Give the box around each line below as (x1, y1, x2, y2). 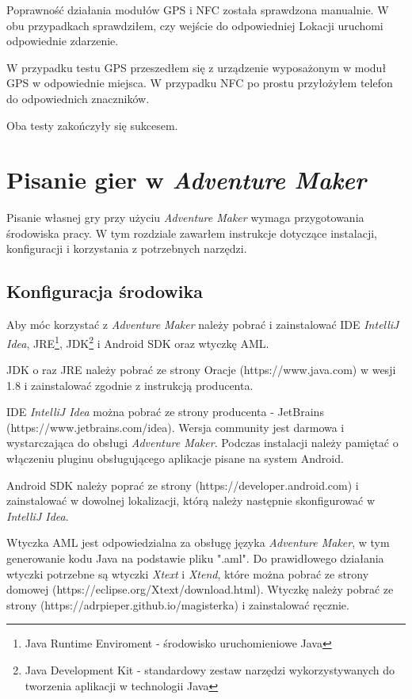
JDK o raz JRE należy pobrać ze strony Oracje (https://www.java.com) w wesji (6, 361, 396, 378)
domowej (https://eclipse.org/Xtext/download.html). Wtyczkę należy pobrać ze (6, 581, 394, 598)
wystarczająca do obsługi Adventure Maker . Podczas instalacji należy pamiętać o (6, 434, 399, 451)
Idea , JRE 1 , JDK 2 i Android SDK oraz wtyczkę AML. (6, 332, 269, 351)
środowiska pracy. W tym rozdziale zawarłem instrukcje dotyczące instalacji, (6, 224, 377, 241)
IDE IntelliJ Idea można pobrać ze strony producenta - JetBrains (6, 403, 324, 420)
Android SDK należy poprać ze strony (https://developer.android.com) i (6, 476, 359, 493)
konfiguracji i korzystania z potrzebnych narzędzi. (6, 240, 247, 257)
